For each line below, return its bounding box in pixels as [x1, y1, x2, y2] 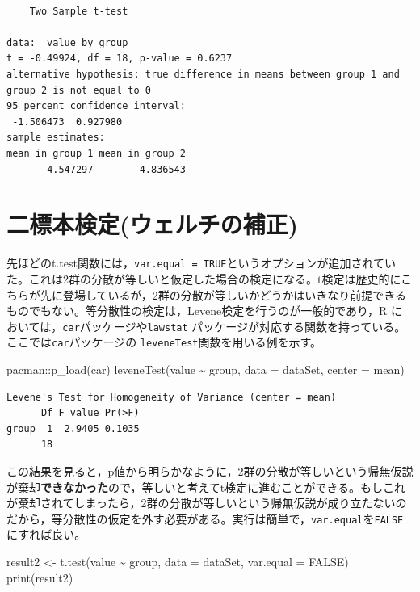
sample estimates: [6, 132, 105, 144]
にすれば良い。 [6, 526, 86, 543]
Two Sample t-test [29, 5, 128, 17]
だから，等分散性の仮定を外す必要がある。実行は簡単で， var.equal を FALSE [6, 510, 404, 527]
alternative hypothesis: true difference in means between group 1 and [6, 68, 400, 80]
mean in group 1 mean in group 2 [6, 147, 186, 159]
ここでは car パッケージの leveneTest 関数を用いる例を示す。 [6, 334, 322, 351]
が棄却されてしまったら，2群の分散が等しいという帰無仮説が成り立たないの [6, 494, 407, 511]
